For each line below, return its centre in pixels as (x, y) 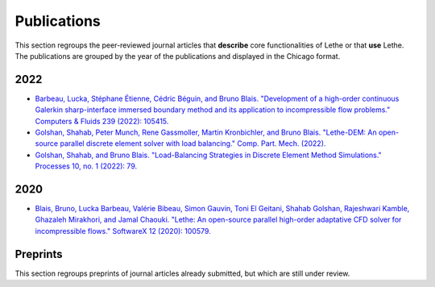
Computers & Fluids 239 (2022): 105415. (102, 121)
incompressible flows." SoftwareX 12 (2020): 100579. (123, 231)
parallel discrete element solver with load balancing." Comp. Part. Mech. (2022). (193, 143)
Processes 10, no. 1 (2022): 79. (86, 166)
